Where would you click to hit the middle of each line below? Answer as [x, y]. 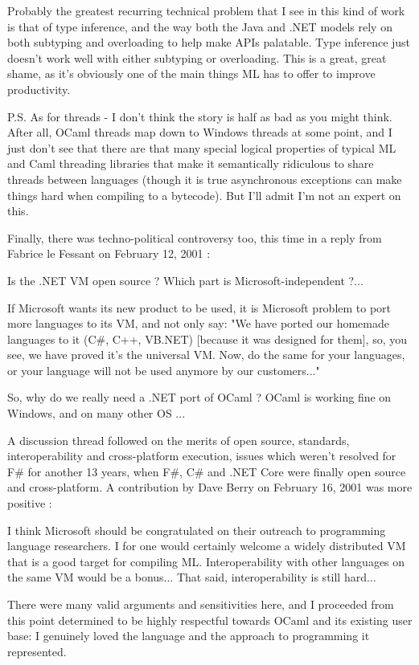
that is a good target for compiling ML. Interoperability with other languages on [206, 561]
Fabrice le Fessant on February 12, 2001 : [109, 253]
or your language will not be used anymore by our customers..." [164, 370]
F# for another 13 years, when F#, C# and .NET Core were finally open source [207, 471]
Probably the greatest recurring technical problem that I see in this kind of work [206, 10]
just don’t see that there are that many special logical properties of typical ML [202, 147]
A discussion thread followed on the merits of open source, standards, [179, 440]
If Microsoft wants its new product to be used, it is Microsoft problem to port [199, 307]
